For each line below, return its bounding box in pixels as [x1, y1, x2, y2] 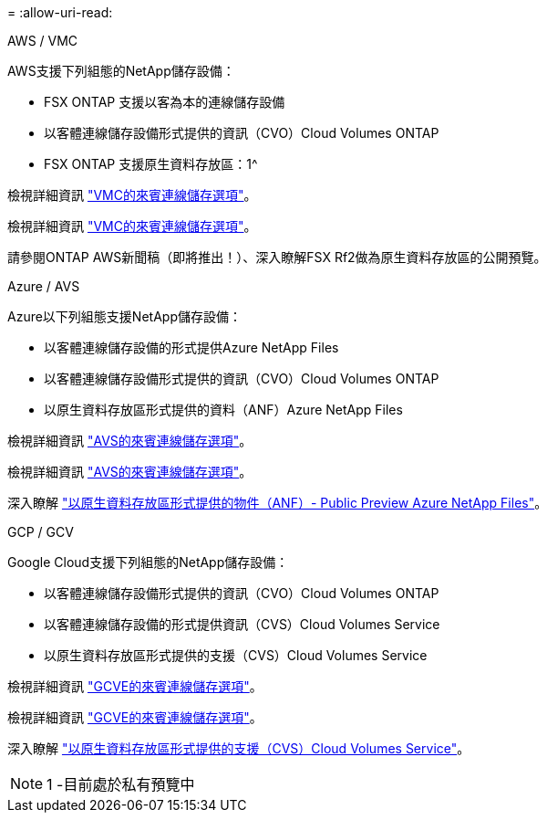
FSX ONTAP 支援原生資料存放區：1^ [44, 156, 258, 172]
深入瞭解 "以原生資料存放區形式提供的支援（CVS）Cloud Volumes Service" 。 [7, 741, 470, 756]
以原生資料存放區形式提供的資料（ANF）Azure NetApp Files [44, 402, 403, 417]
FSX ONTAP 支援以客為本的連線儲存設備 [44, 94, 285, 110]
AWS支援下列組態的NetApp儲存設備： [7, 63, 235, 79]
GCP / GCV [7, 524, 74, 540]
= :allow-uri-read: [7, 5, 113, 20]
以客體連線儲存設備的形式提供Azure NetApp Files [44, 340, 339, 355]
